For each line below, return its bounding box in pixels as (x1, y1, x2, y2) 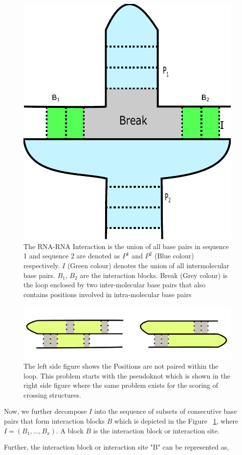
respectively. (23, 260, 60, 270)
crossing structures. (23, 389, 81, 400)
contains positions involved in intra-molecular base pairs (23, 289, 192, 299)
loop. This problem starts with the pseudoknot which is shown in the (23, 370, 230, 380)
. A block (56, 425, 84, 435)
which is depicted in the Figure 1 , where (114, 416, 239, 426)
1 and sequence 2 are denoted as (23, 251, 120, 261)
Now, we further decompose (4, 406, 87, 416)
